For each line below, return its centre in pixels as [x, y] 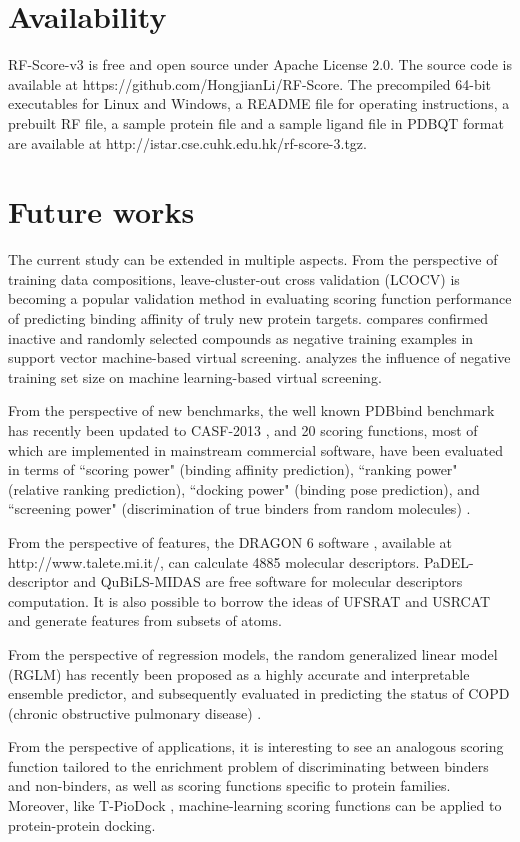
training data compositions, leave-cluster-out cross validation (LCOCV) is [234, 278]
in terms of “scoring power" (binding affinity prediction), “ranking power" [233, 469]
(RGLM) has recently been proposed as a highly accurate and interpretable [239, 673]
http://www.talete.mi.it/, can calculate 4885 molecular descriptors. [214, 561]
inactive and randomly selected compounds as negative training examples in [241, 337]
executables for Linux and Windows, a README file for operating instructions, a [259, 103]
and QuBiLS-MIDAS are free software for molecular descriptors [268, 581]
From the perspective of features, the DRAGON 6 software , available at [230, 541]
